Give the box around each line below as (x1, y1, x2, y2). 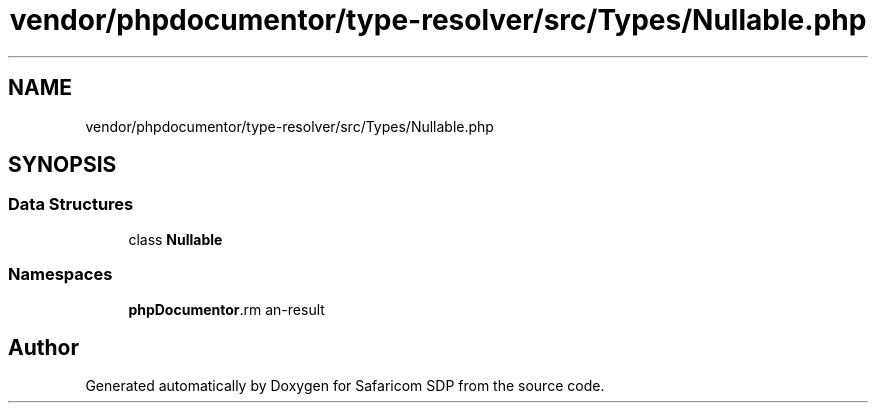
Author (8, 334, 79, 360)
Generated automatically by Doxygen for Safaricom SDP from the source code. (85, 377, 605, 395)
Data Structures (8, 194, 134, 215)
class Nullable (128, 230, 223, 248)
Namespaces (8, 264, 113, 285)
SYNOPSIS (8, 152, 117, 178)
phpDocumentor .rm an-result (128, 300, 325, 318)
